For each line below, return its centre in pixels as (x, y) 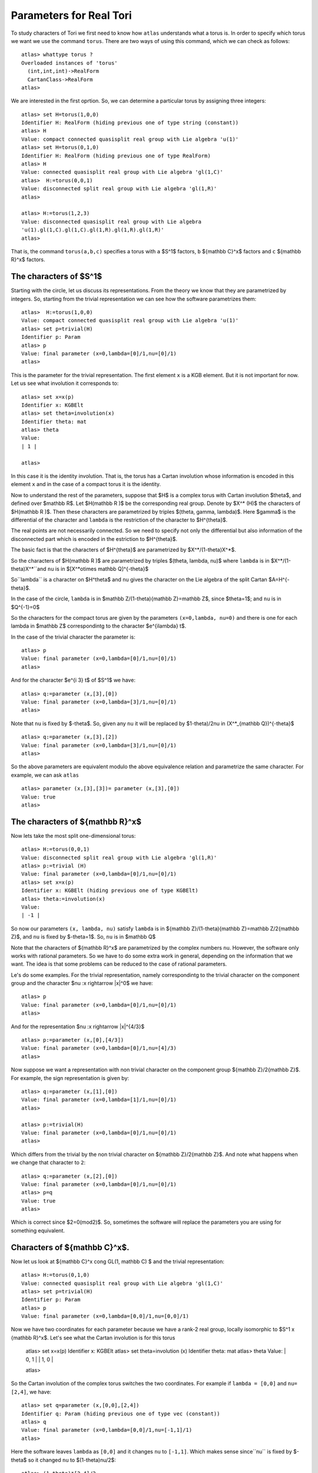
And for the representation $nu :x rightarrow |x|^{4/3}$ (78, 1026)
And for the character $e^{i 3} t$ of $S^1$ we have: (73, 680)
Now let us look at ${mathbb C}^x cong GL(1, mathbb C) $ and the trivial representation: (118, 1261)
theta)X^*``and (29, 569)
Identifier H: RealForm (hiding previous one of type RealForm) (116, 156)
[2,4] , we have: (31, 1392)
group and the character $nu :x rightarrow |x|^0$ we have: (82, 983)
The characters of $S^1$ (57, 277)
